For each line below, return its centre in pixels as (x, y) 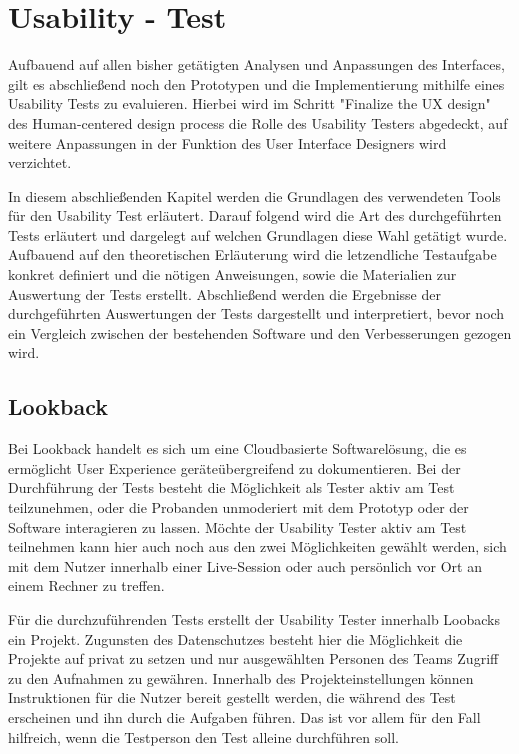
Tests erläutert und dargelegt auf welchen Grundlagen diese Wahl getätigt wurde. (258, 234)
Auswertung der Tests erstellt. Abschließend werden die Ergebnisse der (224, 293)
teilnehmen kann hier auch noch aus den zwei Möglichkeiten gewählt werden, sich (257, 546)
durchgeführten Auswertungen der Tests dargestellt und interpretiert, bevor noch (256, 313)
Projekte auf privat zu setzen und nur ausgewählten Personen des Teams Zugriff (253, 658)
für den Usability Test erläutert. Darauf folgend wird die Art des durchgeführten (255, 215)
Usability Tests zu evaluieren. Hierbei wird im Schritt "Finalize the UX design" (249, 103)
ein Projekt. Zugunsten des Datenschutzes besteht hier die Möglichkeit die (235, 638)
